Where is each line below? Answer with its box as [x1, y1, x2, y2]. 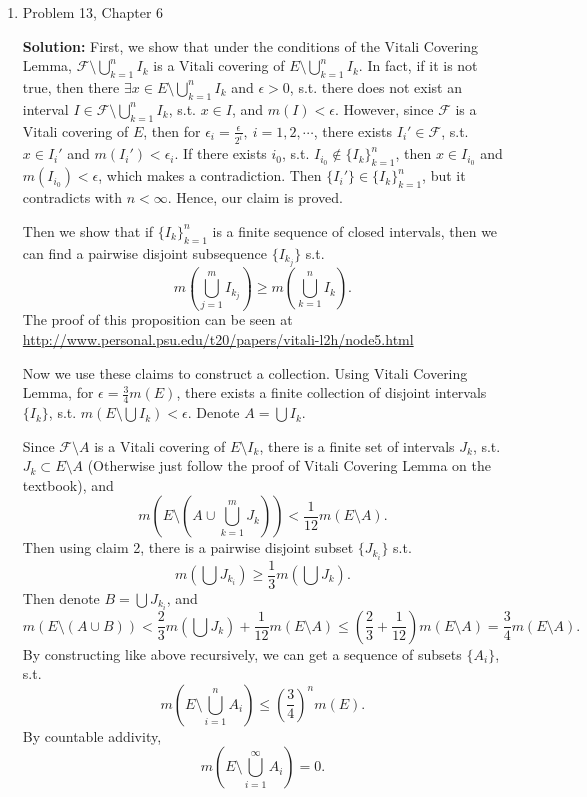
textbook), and [22, 474, 114, 495]
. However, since [335, 98, 434, 119]
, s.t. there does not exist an [289, 76, 462, 97]
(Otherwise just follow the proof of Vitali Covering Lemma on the [87, 455, 491, 476]
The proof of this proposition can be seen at [22, 309, 293, 330]
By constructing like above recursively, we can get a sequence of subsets [22, 643, 462, 664]
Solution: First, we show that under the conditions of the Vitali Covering [22, 35, 478, 56]
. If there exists [174, 143, 267, 164]
